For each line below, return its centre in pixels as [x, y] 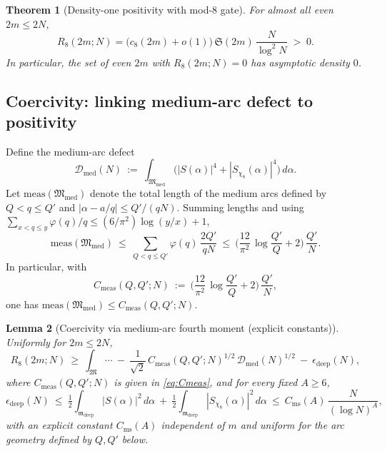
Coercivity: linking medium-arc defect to [159, 100]
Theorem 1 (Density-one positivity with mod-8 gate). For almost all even [170, 9]
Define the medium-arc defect [70, 151]
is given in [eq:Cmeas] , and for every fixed [206, 382]
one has [22, 304]
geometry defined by [49, 439]
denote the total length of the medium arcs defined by [208, 193]
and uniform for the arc [292, 425]
